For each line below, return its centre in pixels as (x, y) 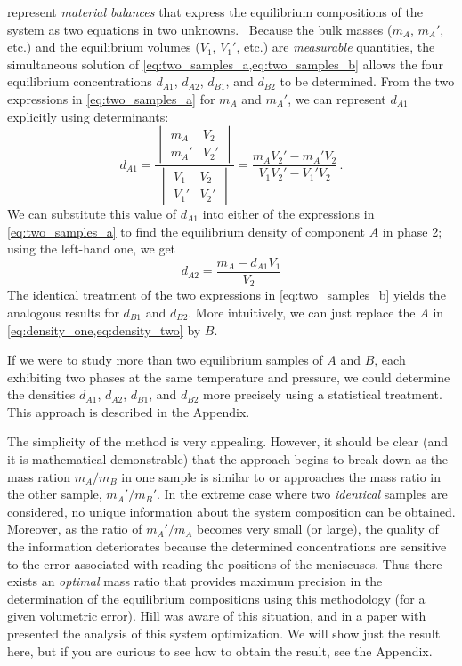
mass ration (39, 476)
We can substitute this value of (92, 214)
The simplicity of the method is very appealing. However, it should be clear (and (228, 441)
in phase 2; (412, 231)
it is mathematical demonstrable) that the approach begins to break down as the (228, 459)
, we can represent (337, 98)
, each (390, 360)
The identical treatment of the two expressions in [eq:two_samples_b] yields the (227, 295)
